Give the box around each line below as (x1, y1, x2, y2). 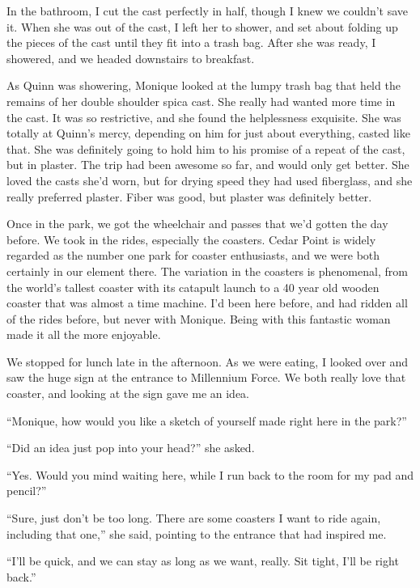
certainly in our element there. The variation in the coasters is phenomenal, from (6, 262, 408, 279)
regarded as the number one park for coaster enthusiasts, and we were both (6, 247, 380, 264)
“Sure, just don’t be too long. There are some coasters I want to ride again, (6, 510, 381, 527)
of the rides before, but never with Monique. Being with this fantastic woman (6, 310, 391, 327)
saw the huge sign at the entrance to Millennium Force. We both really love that (6, 369, 406, 386)
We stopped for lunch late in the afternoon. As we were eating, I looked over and (6, 353, 409, 370)
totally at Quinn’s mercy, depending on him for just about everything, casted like (6, 125, 410, 142)
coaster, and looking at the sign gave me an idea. (6, 385, 250, 402)
